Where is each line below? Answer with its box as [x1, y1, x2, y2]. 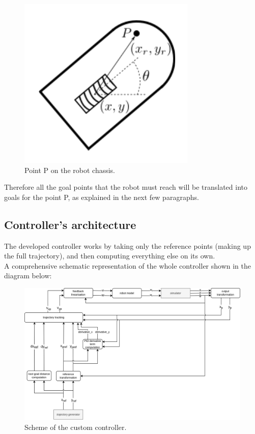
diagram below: [4, 270, 52, 281]
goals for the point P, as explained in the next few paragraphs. [4, 191, 199, 202]
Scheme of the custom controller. [24, 421, 127, 432]
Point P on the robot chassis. [24, 164, 115, 175]
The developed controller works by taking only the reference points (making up [4, 240, 251, 251]
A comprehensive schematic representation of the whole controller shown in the [4, 260, 251, 271]
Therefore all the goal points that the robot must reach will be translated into [4, 182, 247, 192]
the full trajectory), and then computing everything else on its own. [4, 250, 215, 261]
